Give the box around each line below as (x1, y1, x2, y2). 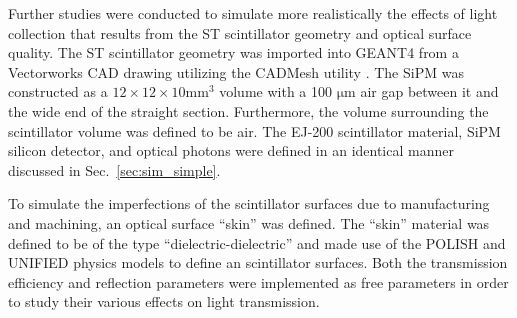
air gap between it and (360, 81, 499, 102)
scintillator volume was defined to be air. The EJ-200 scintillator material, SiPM (8, 120, 501, 141)
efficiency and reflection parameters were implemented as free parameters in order (8, 271, 509, 292)
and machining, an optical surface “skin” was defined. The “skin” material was (8, 212, 490, 233)
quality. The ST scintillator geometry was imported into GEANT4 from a (8, 42, 459, 63)
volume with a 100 (219, 81, 332, 102)
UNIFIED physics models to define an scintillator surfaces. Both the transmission (8, 252, 508, 273)
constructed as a (8, 81, 108, 102)
